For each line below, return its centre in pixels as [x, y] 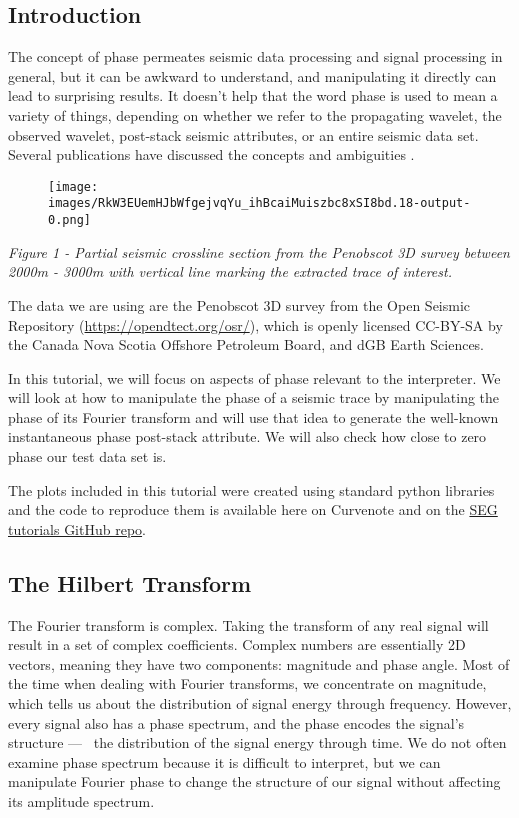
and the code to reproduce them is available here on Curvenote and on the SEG [253, 509]
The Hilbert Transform [130, 582]
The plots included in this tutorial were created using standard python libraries [251, 489]
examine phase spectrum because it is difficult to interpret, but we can [224, 761]
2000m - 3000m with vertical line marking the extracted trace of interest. [230, 271]
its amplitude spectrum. [81, 801]
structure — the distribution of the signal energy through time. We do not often [257, 742]
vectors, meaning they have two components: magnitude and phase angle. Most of [259, 663]
